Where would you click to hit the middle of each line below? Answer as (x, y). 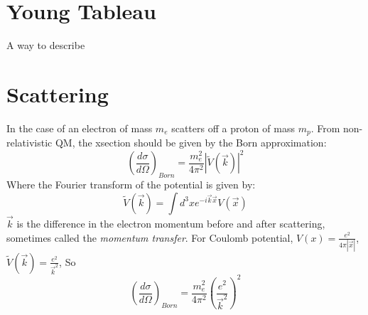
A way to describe (46, 45)
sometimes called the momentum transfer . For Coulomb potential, (150, 237)
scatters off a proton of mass (233, 128)
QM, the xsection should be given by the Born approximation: (191, 143)
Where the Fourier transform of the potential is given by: (131, 185)
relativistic (29, 143)
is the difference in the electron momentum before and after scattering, (171, 223)
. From (325, 128)
